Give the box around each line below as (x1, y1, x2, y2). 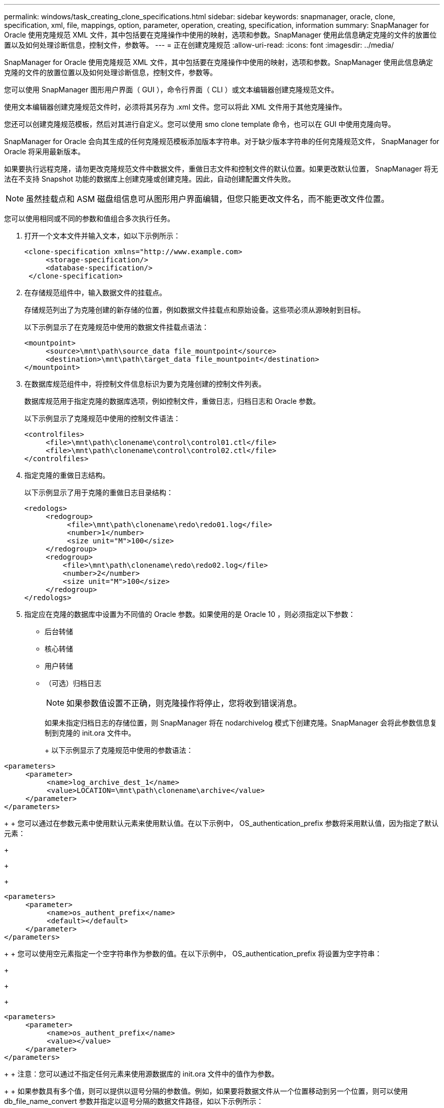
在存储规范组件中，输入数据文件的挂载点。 (24, 288, 166, 297)
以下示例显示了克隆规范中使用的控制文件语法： (24, 414, 180, 423)
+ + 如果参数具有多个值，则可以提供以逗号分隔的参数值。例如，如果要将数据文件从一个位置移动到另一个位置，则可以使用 (4, 1087, 408, 1095)
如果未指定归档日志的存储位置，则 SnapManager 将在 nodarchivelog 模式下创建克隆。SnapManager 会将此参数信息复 (45, 718, 437, 727)
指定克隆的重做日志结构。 (24, 471, 109, 479)
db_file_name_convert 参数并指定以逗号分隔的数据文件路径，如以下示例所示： (4, 1097, 264, 1105)
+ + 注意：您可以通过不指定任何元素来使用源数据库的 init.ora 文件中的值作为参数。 (4, 1069, 279, 1078)
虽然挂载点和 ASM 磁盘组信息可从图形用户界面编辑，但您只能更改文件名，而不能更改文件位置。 (26, 194, 389, 204)
